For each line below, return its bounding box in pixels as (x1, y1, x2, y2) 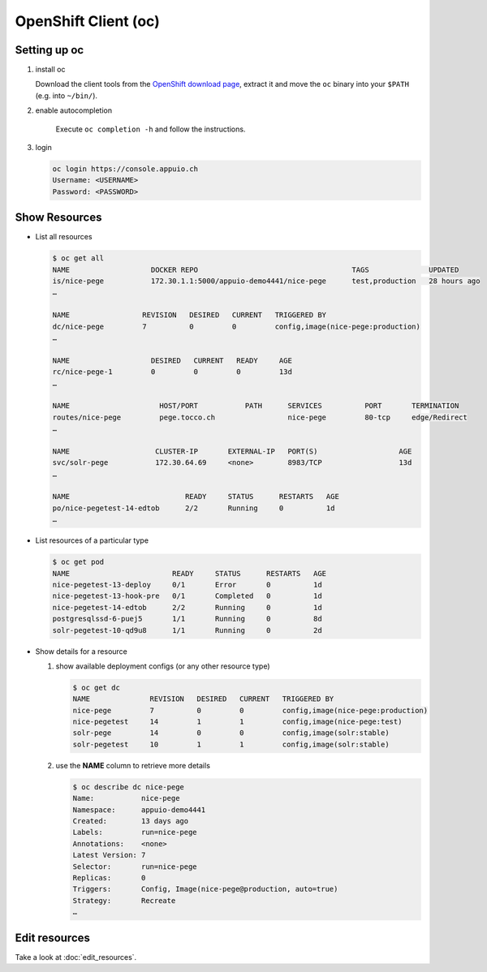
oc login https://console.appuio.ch (52, 165, 199, 174)
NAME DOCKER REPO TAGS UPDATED (52, 265, 459, 274)
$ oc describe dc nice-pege (72, 782, 184, 791)
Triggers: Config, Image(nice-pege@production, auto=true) (72, 884, 338, 894)
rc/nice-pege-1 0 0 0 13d (52, 368, 292, 376)
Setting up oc (15, 43, 84, 57)
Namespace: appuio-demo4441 (72, 805, 206, 815)
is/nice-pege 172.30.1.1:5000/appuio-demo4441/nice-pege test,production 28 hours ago (52, 277, 481, 286)
